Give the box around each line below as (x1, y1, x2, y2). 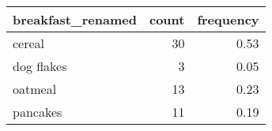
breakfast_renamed (13, 10, 137, 28)
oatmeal (13, 80, 57, 98)
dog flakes (13, 57, 67, 75)
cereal (13, 34, 45, 52)
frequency (197, 10, 259, 28)
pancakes (13, 103, 62, 121)
